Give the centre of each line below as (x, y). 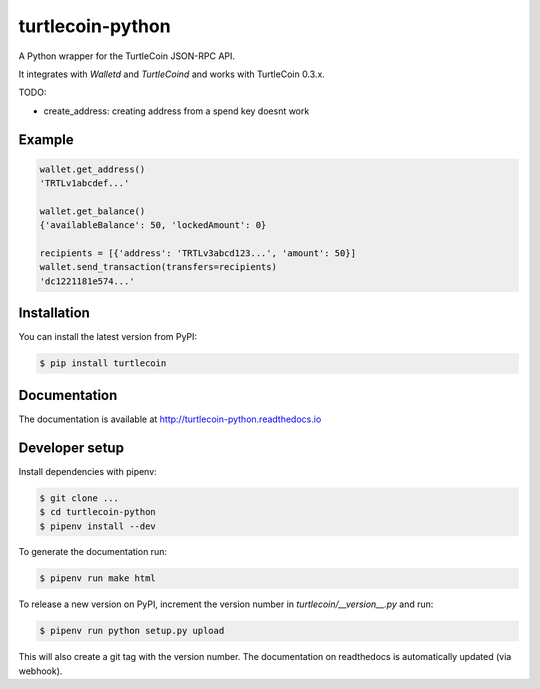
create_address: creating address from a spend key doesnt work (176, 111)
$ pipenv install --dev (98, 526)
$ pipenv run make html (98, 578)
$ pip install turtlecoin (103, 363)
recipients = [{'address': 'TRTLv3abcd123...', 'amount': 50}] (198, 253)
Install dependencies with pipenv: (87, 471)
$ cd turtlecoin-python (98, 512)
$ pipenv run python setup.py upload (132, 631)
